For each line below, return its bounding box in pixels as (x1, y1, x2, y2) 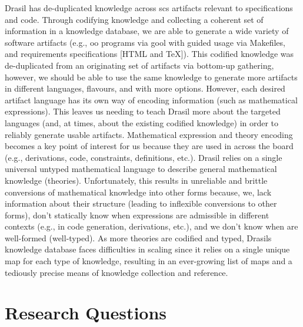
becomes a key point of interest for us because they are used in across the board (5, 140, 294, 152)
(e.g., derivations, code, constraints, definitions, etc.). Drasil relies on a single (5, 151, 282, 163)
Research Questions (5, 301, 167, 325)
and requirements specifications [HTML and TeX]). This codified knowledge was (5, 48, 294, 60)
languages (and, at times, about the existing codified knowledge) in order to (5, 116, 279, 129)
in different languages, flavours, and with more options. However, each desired (5, 82, 285, 95)
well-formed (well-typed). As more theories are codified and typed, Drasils (5, 231, 272, 244)
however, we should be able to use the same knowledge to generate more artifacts (5, 70, 298, 83)
